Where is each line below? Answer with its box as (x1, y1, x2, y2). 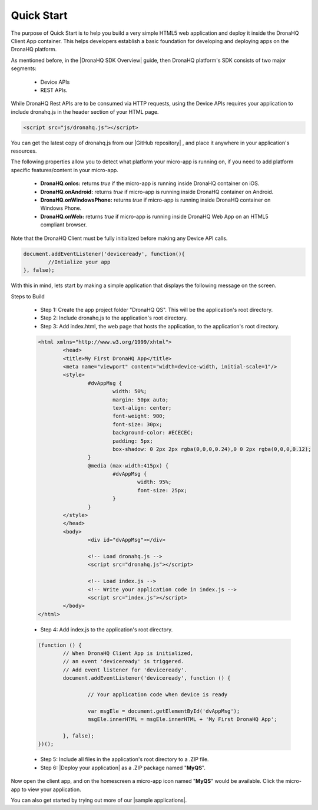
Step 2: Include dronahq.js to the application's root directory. (40, 314, 188, 321)
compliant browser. (40, 221, 87, 228)
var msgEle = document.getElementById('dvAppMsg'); (87, 707, 240, 714)
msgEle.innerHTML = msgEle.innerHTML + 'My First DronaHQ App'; (87, 716, 277, 723)
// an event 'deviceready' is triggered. (62, 658, 184, 665)
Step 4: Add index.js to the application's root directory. (40, 625, 173, 633)
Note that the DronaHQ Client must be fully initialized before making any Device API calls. (11, 235, 228, 242)
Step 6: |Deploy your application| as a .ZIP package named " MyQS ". (40, 764, 206, 771)
